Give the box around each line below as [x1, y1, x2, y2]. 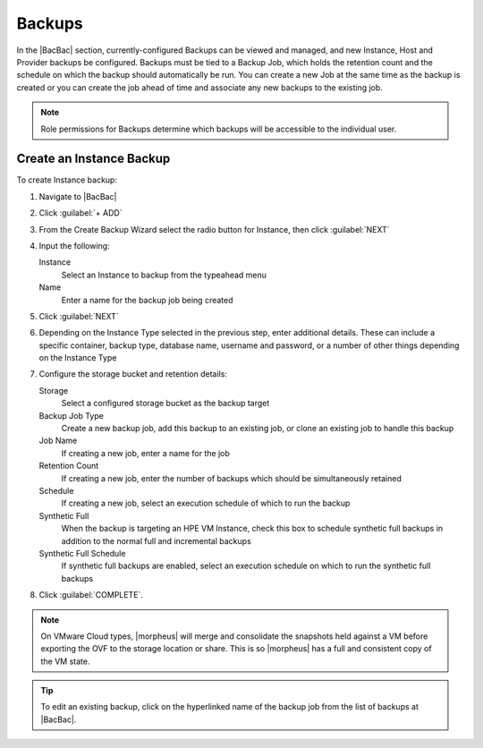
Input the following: [38, 240, 111, 251]
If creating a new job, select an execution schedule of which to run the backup [61, 497, 351, 509]
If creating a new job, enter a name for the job [61, 447, 230, 458]
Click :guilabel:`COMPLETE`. [38, 590, 143, 600]
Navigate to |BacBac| [38, 191, 117, 201]
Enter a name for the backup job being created [61, 294, 233, 305]
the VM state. [40, 656, 90, 667]
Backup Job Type [38, 410, 105, 421]
